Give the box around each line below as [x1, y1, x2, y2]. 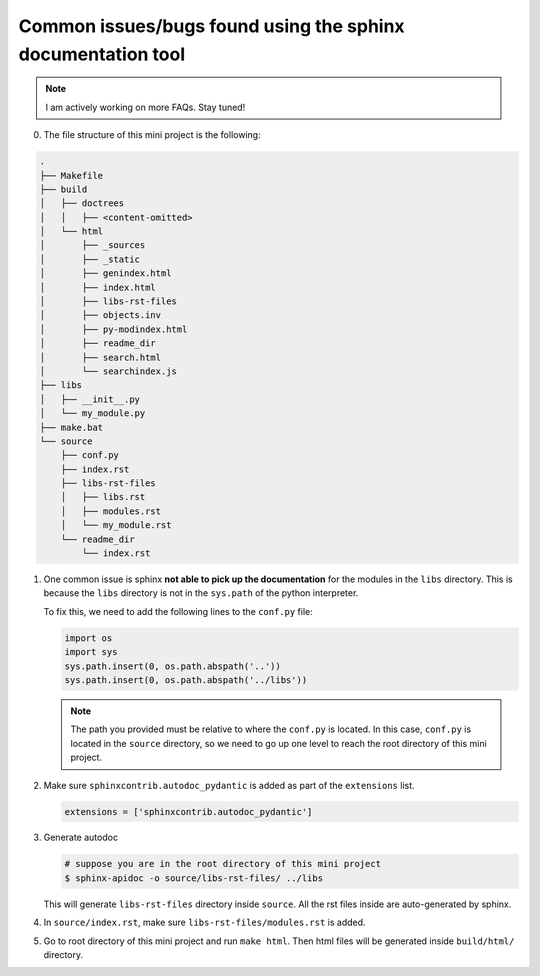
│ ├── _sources [39, 240, 146, 251]
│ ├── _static [39, 253, 140, 265]
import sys [64, 646, 118, 658]
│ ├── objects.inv [39, 310, 162, 321]
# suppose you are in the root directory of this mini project [64, 858, 382, 870]
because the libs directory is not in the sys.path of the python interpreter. [43, 587, 359, 599]
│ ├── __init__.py [39, 393, 140, 405]
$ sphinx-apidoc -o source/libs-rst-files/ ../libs [64, 872, 324, 884]
